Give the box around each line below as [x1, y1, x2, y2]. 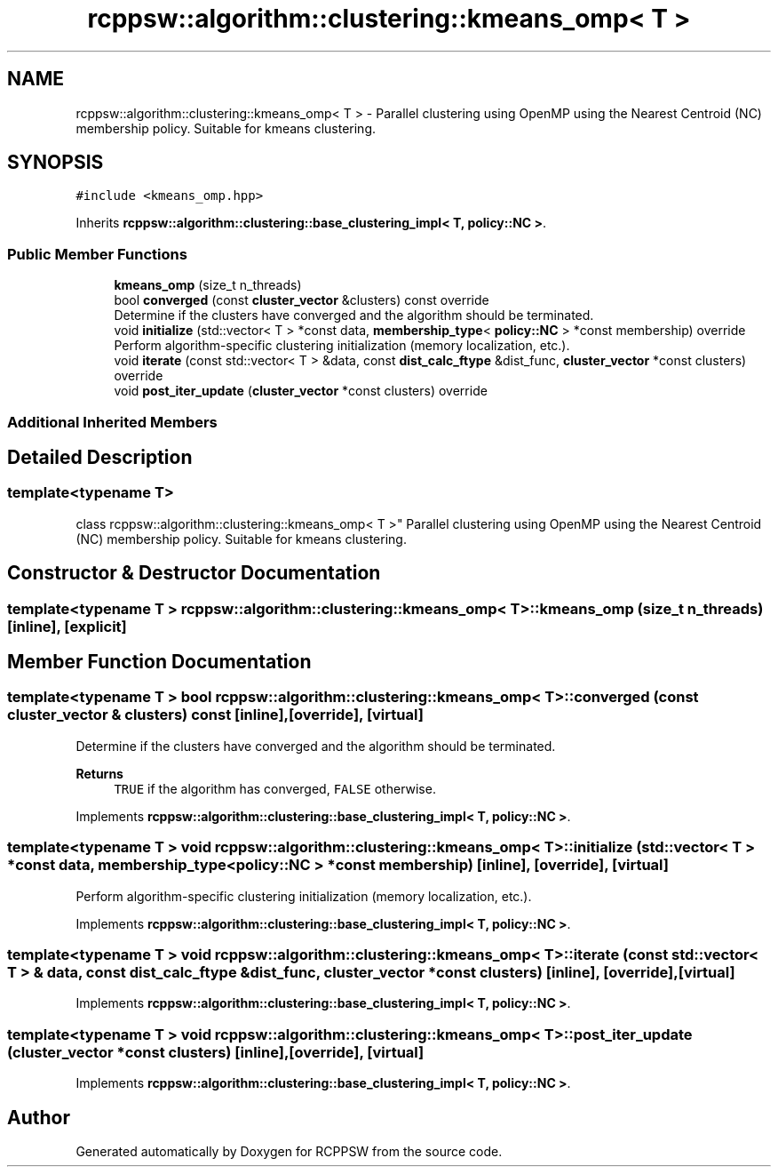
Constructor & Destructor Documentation [7, 562, 381, 585]
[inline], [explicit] [7, 617, 127, 635]
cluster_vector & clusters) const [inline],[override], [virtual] [7, 706, 424, 724]
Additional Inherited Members [7, 412, 218, 431]
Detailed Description [7, 445, 193, 468]
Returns [75, 765, 123, 781]
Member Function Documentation [7, 651, 312, 674]
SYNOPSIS [7, 151, 104, 174]
